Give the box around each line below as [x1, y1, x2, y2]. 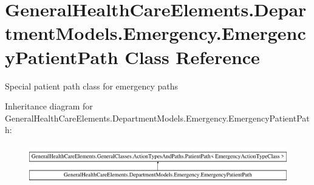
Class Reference [125, 44, 260, 69]
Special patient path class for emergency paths [5, 79, 178, 92]
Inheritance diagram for [5, 100, 93, 112]
